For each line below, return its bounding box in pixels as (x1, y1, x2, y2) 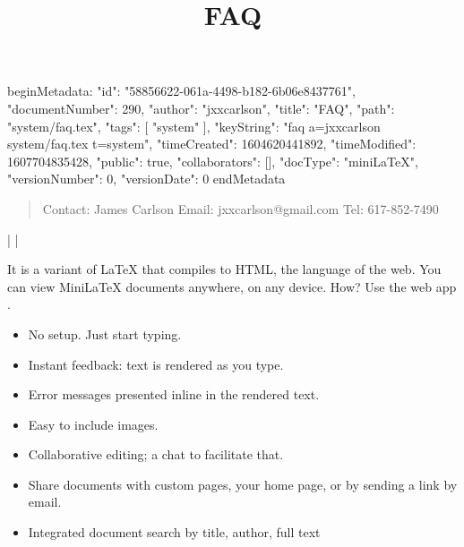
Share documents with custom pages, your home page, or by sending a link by (28, 474, 458, 493)
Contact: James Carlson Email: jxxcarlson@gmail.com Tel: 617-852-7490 (42, 199, 439, 218)
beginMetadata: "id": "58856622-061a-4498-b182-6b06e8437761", (7, 81, 356, 100)
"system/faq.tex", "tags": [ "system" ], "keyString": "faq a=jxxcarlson (7, 116, 381, 135)
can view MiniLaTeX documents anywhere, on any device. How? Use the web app (7, 277, 457, 295)
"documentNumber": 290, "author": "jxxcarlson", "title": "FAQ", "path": (7, 98, 395, 117)
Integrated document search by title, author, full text (28, 523, 321, 542)
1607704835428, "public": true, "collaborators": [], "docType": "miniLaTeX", (7, 151, 418, 170)
